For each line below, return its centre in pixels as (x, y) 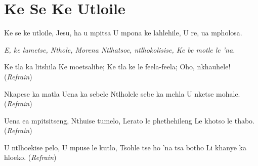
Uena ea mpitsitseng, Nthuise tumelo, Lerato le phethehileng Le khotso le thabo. (129, 120)
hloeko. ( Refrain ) (30, 157)
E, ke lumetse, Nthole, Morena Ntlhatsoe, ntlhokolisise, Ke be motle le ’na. (120, 49)
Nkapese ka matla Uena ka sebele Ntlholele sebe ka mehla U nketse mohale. (122, 93)
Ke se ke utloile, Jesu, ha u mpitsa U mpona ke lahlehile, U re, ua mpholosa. (123, 33)
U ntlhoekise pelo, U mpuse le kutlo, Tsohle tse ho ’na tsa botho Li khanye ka (125, 147)
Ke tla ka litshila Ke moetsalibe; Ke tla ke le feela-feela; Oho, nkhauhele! (117, 67)
